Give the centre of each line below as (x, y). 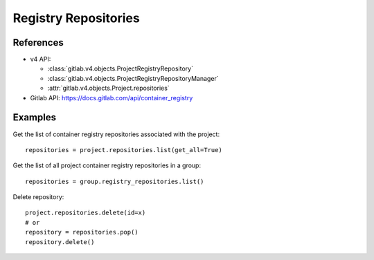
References (38, 43)
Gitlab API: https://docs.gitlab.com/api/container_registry (112, 98)
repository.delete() (60, 242)
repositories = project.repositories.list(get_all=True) (124, 150)
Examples (35, 118)
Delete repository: (38, 197)
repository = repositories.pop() (82, 232)
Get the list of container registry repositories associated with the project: (116, 134)
